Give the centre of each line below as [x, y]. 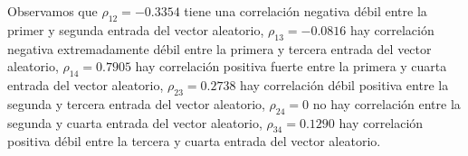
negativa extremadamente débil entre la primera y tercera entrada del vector [220, 48]
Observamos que [53, 11]
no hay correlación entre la [387, 103]
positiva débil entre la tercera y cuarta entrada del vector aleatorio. [194, 141]
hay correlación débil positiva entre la [344, 84]
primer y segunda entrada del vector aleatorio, [136, 29]
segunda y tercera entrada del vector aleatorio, [136, 103]
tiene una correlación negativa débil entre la [306, 11]
